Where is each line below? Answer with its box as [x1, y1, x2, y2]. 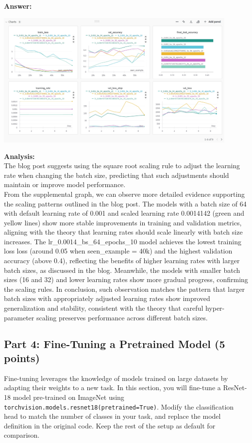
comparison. [4, 430, 40, 440]
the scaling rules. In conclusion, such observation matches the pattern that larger [4, 284, 245, 294]
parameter [4, 312, 34, 322]
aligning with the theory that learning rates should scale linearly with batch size [4, 227, 243, 237]
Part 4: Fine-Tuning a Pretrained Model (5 [4, 336, 225, 351]
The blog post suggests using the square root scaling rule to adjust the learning [4, 160, 240, 171]
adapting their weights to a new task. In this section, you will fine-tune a [4, 382, 221, 393]
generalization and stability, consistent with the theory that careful [4, 303, 203, 313]
